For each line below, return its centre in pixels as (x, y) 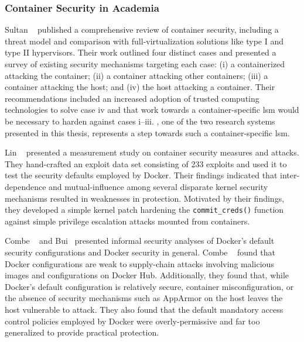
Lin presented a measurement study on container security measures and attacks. (152, 152)
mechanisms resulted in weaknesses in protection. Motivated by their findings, (145, 198)
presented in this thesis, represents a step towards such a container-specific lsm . (147, 132)
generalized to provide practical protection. (82, 332)
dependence (25, 186)
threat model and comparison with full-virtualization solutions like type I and (144, 41)
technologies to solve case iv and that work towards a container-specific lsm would (152, 110)
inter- (290, 175)
